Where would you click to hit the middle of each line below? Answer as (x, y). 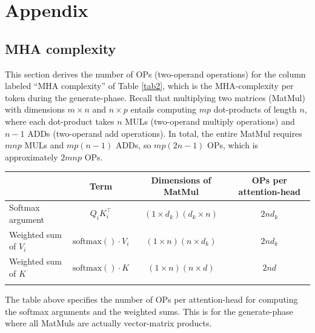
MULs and (44, 145)
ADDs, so (133, 145)
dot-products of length (255, 109)
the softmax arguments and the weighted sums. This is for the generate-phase (149, 311)
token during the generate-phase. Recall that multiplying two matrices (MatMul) (155, 97)
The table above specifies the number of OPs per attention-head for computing (151, 299)
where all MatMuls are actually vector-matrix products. (108, 323)
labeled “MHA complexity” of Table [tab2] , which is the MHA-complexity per (149, 86)
